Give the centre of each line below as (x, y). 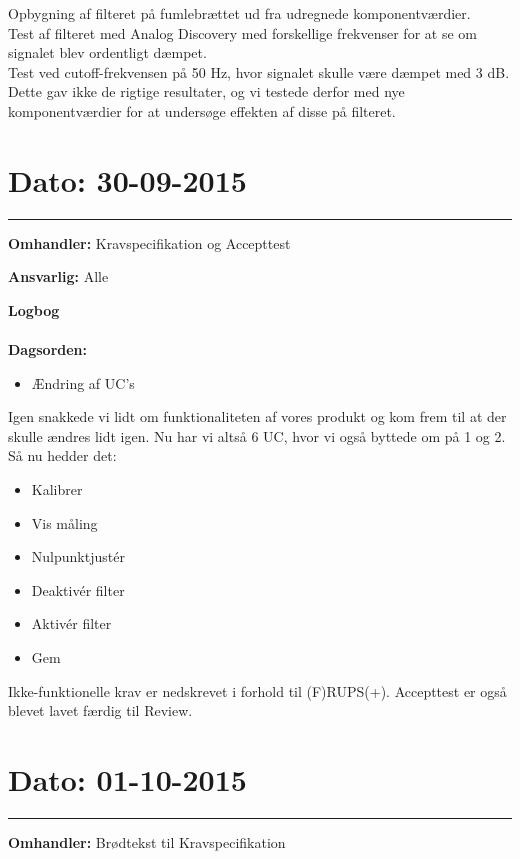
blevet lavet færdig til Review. (100, 710)
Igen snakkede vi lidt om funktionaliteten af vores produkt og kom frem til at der (257, 416)
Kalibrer (57, 489)
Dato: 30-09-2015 (127, 179)
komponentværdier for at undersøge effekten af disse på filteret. (202, 110)
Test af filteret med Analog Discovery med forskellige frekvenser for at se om (242, 32)
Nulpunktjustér (78, 556)
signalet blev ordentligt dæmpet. (107, 52)
